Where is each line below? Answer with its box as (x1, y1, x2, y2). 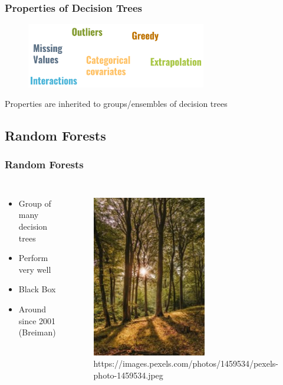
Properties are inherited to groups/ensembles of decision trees (5, 97, 228, 110)
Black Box (18, 283, 56, 295)
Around (18, 302, 47, 315)
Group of (18, 197, 51, 209)
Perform (18, 252, 48, 264)
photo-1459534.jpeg (93, 368, 163, 381)
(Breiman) (18, 326, 56, 338)
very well (18, 263, 51, 275)
